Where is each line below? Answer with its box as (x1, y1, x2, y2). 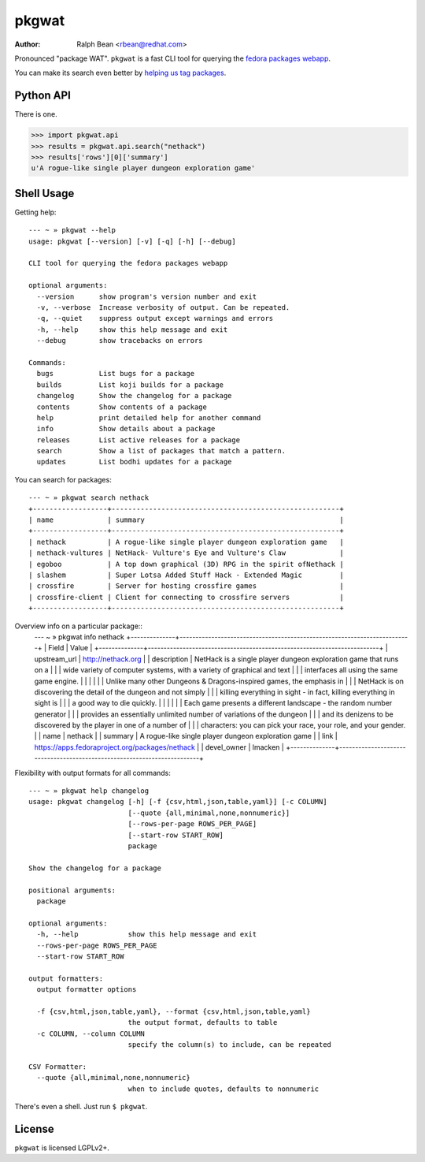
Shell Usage (14, 186, 75, 200)
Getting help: (14, 207, 57, 217)
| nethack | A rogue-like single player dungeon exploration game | (28, 537, 344, 546)
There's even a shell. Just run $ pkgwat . (14, 1101, 148, 1111)
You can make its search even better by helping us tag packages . (14, 68, 227, 78)
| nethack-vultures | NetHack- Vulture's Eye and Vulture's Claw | (28, 549, 344, 557)
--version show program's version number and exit (36, 292, 257, 301)
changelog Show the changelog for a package (36, 391, 232, 400)
